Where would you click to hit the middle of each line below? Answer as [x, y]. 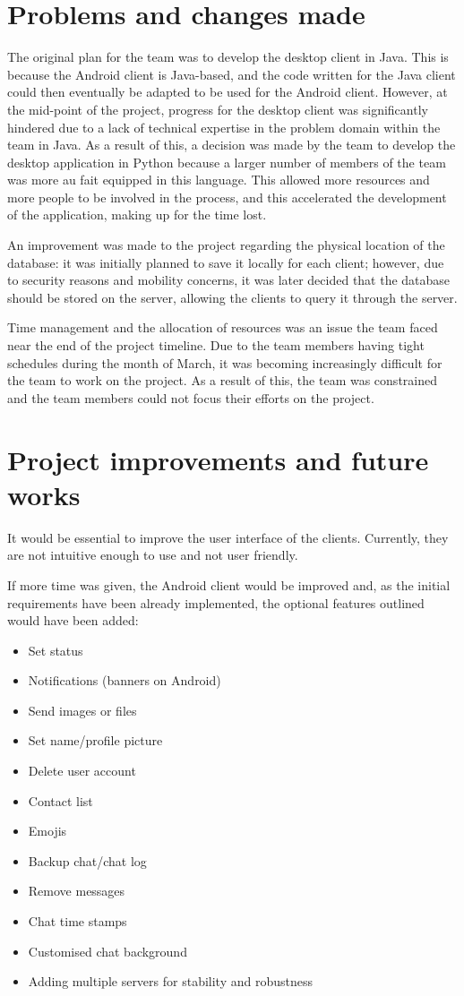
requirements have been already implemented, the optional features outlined [216, 602]
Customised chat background [107, 951]
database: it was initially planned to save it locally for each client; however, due [226, 262]
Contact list [60, 800]
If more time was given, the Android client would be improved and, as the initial [229, 584]
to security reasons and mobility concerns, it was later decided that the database [229, 280]
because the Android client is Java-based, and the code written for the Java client [232, 74]
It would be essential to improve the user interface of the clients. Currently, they [228, 537]
